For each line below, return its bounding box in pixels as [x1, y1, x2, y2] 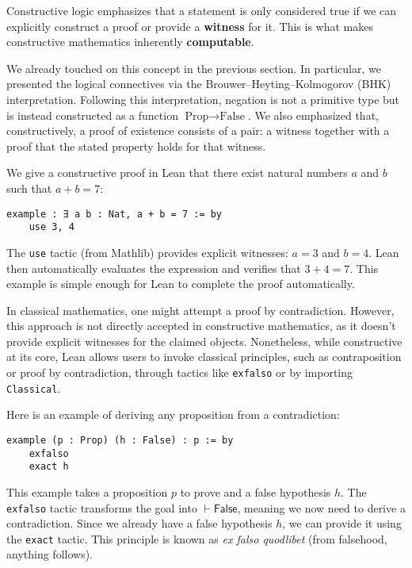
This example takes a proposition [6, 483, 168, 500]
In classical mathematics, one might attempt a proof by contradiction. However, [6, 301, 395, 318]
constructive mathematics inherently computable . [6, 33, 254, 50]
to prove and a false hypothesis [180, 483, 331, 500]
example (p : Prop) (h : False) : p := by [6, 434, 234, 446]
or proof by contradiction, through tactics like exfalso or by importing [6, 364, 353, 381]
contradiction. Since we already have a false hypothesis [6, 515, 273, 532]
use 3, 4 [29, 221, 74, 233]
